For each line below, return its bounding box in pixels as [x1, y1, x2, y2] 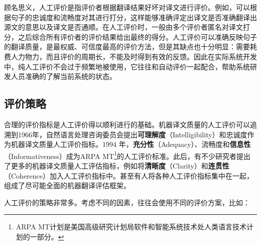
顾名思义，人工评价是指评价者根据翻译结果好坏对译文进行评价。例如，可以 [4, 2, 250, 12]
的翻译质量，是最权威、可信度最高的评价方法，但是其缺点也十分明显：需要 [4, 41, 250, 52]
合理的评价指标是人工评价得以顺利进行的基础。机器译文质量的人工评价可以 [4, 119, 250, 129]
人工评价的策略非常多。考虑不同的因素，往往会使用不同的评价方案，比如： [4, 197, 250, 207]
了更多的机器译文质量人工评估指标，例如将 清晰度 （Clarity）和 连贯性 [4, 160, 229, 171]
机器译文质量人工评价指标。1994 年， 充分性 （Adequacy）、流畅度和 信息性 [11, 139, 251, 149]
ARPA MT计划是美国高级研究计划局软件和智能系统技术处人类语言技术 [16, 221, 247, 232]
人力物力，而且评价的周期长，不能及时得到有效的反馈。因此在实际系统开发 [11, 51, 257, 61]
